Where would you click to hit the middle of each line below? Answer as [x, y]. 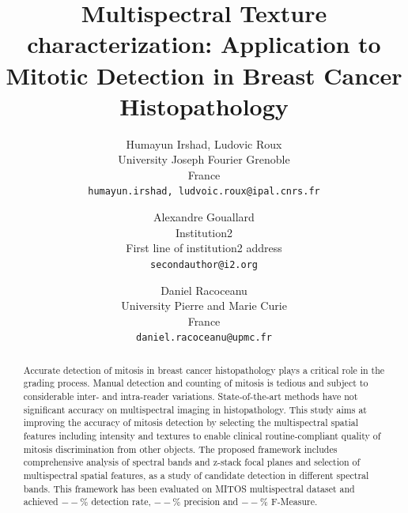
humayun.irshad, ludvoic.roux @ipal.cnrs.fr [204, 192]
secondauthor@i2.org [204, 264]
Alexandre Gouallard [204, 217]
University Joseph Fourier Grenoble [204, 159]
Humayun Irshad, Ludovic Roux [204, 143]
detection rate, [121, 502]
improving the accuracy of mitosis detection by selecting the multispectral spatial [191, 422]
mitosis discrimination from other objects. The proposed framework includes [180, 449]
